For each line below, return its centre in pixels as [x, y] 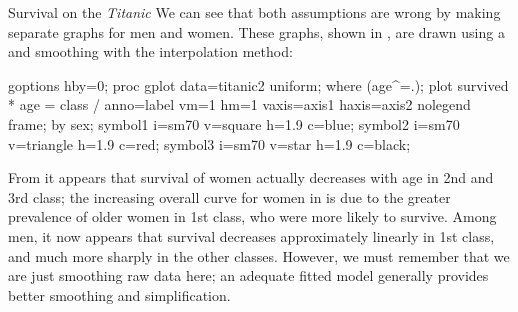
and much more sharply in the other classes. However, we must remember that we [259, 255]
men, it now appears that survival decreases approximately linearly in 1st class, [251, 235]
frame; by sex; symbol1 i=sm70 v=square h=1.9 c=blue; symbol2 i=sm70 [234, 123]
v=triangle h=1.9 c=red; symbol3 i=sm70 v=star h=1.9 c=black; [209, 143]
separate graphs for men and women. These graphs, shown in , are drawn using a [256, 31]
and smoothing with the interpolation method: [150, 51]
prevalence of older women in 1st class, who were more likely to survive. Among [252, 216]
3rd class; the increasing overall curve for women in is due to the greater [229, 196]
